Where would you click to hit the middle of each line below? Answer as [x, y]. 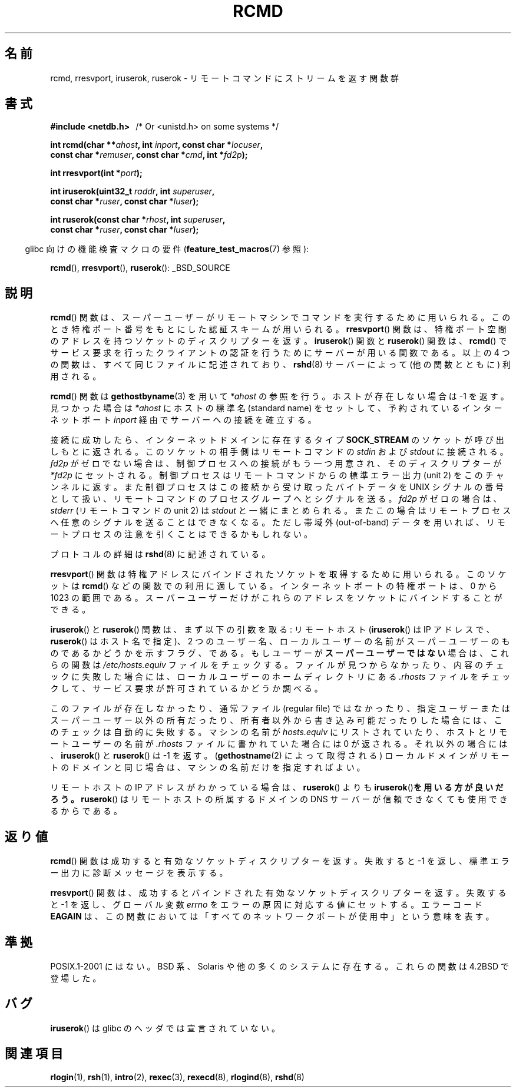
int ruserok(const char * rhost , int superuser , [138, 220]
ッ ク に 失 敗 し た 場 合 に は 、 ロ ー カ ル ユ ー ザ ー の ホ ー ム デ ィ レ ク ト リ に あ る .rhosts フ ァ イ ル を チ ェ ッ [280, 677]
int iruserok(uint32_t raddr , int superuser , [133, 191]
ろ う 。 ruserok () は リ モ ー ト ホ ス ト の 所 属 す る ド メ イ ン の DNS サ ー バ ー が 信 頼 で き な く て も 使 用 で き [279, 799]
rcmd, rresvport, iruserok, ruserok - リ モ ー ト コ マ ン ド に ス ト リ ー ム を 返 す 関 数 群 [225, 78]
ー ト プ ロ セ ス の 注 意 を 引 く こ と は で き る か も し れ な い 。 [181, 534]
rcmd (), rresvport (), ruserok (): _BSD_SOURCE [140, 268]
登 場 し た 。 [76, 978]
